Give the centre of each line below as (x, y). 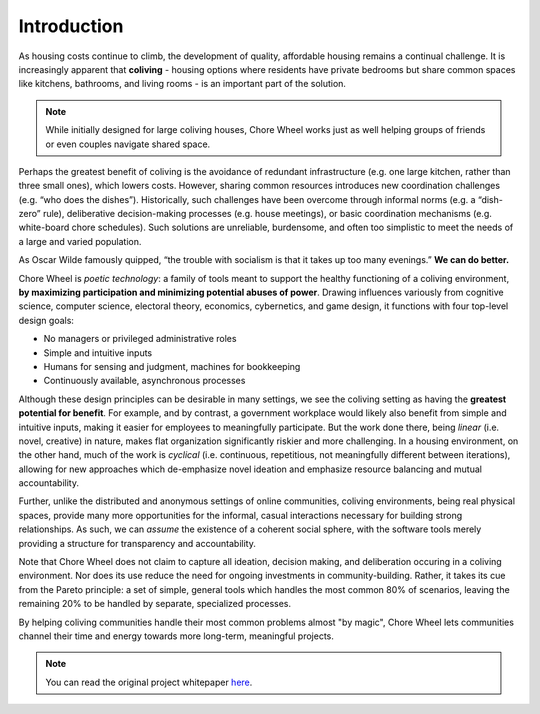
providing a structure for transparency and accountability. (137, 543)
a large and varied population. (80, 241)
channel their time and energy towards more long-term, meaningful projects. (176, 636)
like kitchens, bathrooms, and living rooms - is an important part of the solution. (182, 84)
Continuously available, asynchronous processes (144, 381)
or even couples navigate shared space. (128, 144)
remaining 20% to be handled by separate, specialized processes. (155, 604)
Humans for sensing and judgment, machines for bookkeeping (172, 366)
